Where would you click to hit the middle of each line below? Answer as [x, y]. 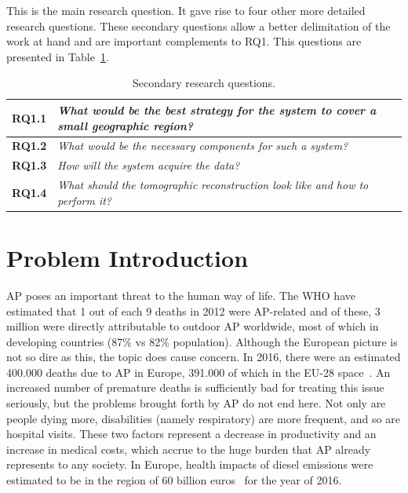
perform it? [85, 200]
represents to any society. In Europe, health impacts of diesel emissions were [190, 464]
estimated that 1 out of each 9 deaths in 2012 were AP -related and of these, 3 [193, 310]
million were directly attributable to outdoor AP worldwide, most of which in [193, 326]
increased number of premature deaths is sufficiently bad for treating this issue [195, 387]
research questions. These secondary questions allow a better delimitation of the [199, 26]
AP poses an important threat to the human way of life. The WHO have [181, 295]
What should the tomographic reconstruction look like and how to [213, 185]
